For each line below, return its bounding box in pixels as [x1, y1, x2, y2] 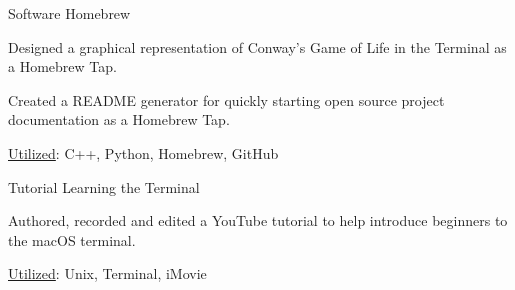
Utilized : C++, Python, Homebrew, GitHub [8, 142, 279, 163]
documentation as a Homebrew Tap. [8, 109, 230, 130]
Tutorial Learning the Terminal [8, 176, 200, 197]
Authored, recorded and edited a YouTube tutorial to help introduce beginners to [8, 210, 508, 231]
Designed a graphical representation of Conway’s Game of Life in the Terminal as [8, 36, 507, 57]
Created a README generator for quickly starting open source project [8, 89, 445, 110]
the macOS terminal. [8, 229, 136, 250]
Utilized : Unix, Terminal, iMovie [8, 263, 207, 284]
